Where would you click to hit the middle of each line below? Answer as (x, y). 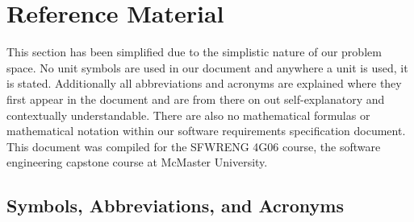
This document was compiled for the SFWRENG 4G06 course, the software (194, 146)
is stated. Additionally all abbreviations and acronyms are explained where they (204, 83)
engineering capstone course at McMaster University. (137, 162)
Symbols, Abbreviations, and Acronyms (176, 206)
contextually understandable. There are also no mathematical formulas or (188, 115)
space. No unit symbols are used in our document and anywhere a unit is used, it (207, 67)
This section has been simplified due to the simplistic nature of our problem (194, 52)
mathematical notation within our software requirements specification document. (206, 131)
